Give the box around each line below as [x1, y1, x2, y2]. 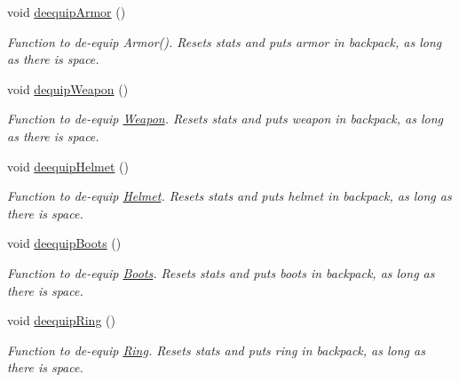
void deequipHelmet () [7, 156, 129, 175]
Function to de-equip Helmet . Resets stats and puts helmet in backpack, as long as [7, 187, 452, 205]
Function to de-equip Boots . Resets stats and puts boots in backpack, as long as [7, 263, 435, 282]
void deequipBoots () [7, 234, 122, 252]
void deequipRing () [7, 311, 115, 330]
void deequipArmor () [7, 3, 126, 20]
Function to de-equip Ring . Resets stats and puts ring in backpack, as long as [7, 340, 425, 359]
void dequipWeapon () [7, 79, 129, 98]
